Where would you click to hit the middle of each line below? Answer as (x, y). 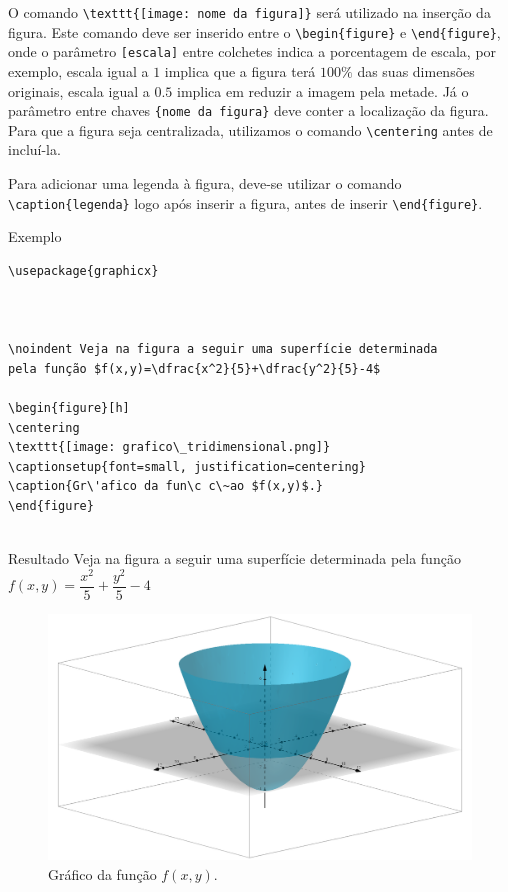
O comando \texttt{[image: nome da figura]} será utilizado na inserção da (249, 12)
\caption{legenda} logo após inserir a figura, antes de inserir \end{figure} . (245, 202)
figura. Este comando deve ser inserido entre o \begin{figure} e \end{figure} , (254, 31)
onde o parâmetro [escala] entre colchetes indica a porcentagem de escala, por (252, 51)
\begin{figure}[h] (69, 408)
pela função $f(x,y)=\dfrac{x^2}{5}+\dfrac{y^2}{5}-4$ (194, 368)
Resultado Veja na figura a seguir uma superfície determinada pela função (234, 558)
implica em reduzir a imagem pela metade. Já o (322, 90)
